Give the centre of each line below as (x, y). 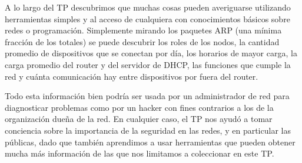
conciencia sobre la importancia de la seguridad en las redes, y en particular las (148, 130)
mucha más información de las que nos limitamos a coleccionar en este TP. (140, 153)
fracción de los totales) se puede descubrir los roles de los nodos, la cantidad (142, 41)
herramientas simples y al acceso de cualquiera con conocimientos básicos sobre (147, 18)
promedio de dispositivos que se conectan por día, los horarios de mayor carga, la (151, 53)
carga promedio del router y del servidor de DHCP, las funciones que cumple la (148, 64)
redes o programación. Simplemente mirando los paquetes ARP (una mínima (143, 30)
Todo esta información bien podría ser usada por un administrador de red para (147, 96)
